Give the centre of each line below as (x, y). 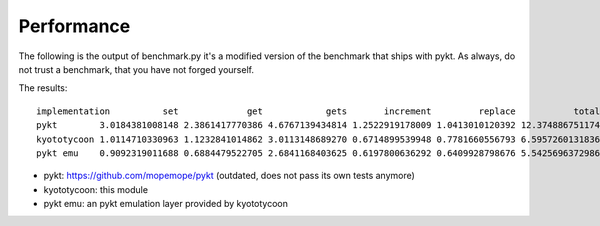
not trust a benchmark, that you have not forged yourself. (136, 69)
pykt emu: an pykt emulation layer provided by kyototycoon (166, 204)
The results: (43, 88)
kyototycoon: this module (96, 189)
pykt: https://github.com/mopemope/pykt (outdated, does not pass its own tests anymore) (229, 176)
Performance (74, 26)
